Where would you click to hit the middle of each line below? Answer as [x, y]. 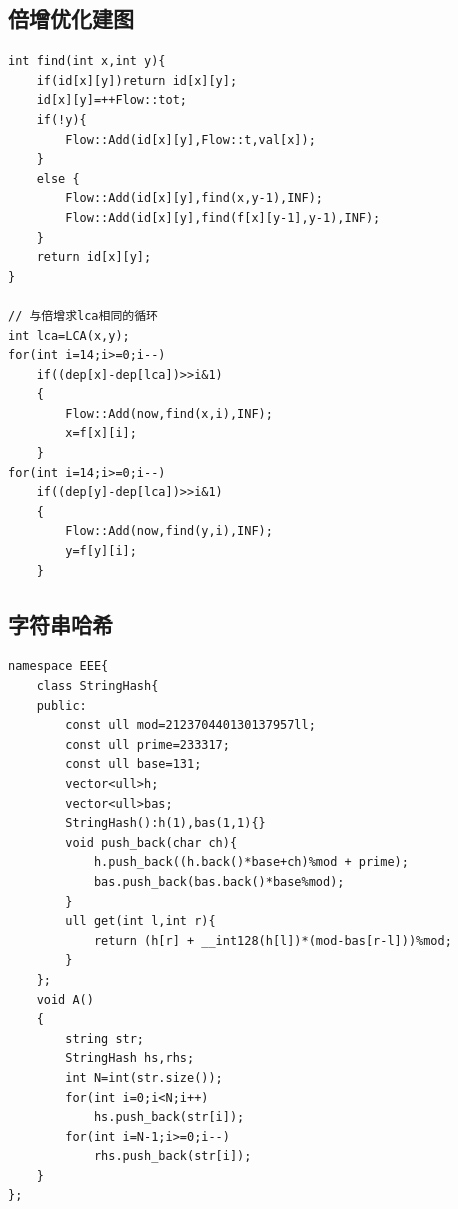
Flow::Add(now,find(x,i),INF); [169, 413]
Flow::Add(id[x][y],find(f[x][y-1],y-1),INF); [223, 217]
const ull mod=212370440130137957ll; [190, 725]
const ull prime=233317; [147, 744]
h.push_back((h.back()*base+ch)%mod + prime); [251, 862]
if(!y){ [61, 119]
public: [61, 705]
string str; [105, 1038]
